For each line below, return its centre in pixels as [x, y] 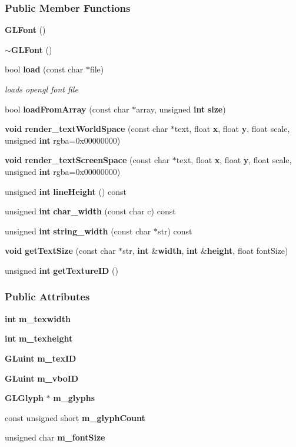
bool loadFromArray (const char [67, 109]
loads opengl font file [41, 89]
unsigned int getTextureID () [61, 270]
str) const [175, 231]
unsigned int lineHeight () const [66, 191]
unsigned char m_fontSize [55, 437]
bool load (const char [44, 69]
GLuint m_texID [41, 358]
